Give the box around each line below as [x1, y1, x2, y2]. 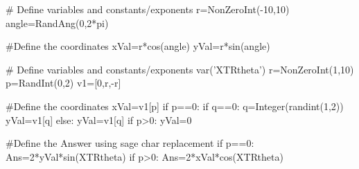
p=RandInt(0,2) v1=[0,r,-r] [6, 75, 121, 90]
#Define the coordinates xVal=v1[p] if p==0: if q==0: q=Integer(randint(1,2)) [6, 98, 344, 113]
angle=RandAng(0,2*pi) [6, 15, 109, 30]
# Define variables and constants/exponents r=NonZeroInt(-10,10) [6, 2, 290, 16]
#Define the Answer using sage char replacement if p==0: [6, 136, 254, 150]
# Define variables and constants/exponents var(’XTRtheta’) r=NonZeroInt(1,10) [6, 62, 354, 76]
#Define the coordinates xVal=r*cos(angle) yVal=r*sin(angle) [6, 39, 270, 53]
